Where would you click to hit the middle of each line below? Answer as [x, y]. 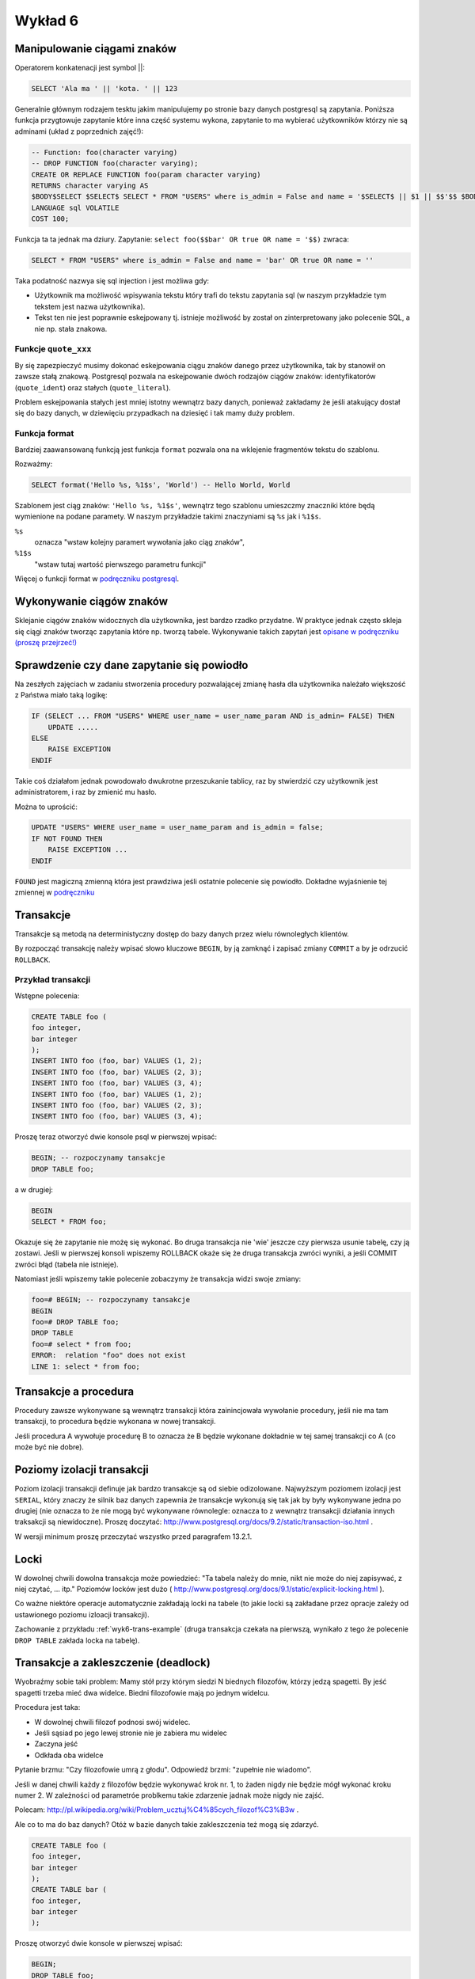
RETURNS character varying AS [90, 185]
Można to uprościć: [46, 807]
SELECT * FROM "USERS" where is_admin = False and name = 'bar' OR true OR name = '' [202, 260]
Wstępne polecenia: [47, 995]
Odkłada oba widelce [69, 1755]
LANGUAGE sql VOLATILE [75, 207]
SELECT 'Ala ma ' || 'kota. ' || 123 [104, 89]
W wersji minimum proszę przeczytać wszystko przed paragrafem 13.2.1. [133, 1536]
